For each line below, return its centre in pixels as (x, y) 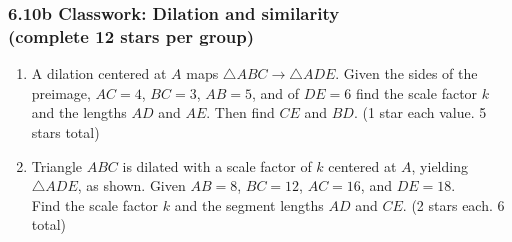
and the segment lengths (249, 204)
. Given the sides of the (406, 73)
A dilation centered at (99, 73)
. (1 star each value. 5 (420, 112)
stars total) (65, 131)
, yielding (439, 165)
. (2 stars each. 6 (453, 204)
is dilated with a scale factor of (217, 165)
